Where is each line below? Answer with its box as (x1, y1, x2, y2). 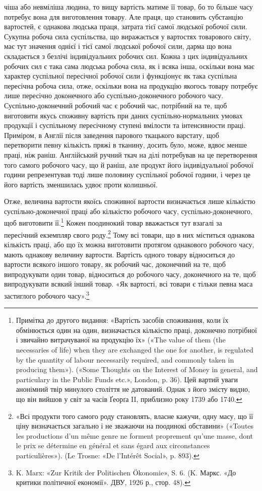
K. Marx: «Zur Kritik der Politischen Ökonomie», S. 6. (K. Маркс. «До (16, 467, 236, 477)
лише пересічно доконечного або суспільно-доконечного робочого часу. (4, 90, 224, 101)
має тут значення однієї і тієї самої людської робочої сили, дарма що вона (4, 41, 232, 51)
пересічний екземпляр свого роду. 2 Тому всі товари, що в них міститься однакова (4, 228, 255, 240)
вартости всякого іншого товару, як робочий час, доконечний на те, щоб (4, 259, 226, 269)
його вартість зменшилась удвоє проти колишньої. (4, 179, 158, 189)
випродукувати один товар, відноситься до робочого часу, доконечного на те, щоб (4, 268, 256, 279)
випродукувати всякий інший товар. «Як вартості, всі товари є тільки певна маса (4, 278, 253, 289)
